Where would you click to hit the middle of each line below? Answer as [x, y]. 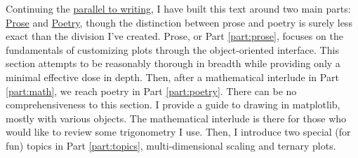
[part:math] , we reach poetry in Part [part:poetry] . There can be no [151, 91]
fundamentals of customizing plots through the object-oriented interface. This [172, 49]
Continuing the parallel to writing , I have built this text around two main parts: [178, 8]
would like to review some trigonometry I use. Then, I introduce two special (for [178, 132]
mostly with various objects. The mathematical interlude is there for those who [176, 118]
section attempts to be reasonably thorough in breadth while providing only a [173, 63]
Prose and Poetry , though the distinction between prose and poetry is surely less [179, 22]
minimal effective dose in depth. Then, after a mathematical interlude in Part [172, 77]
